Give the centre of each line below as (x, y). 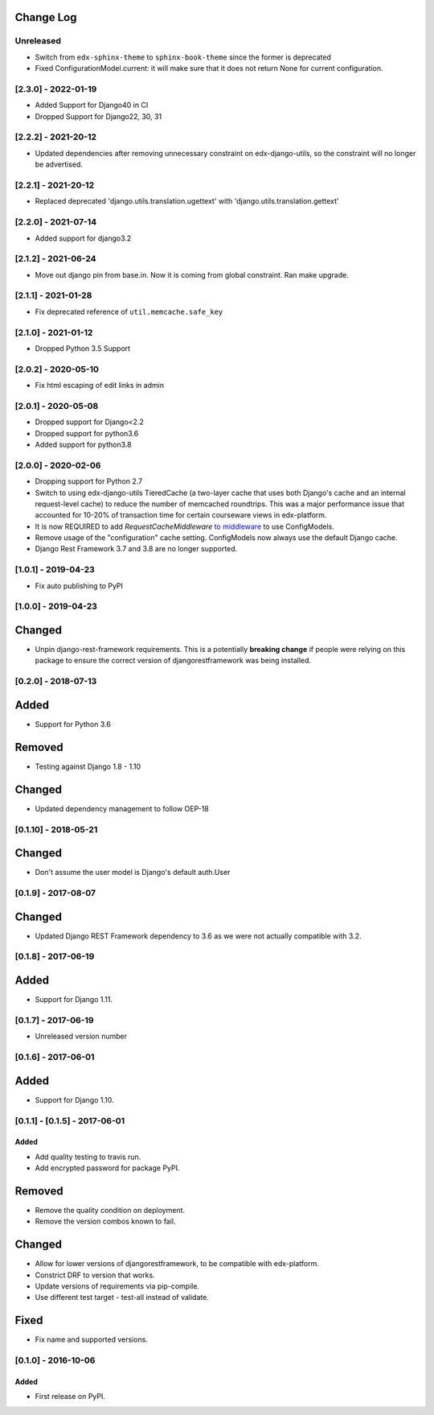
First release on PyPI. (70, 1396)
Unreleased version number (81, 1036)
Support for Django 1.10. (74, 1099)
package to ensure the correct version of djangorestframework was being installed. (173, 661)
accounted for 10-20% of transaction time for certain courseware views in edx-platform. (181, 515)
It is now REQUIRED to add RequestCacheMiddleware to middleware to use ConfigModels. (185, 526)
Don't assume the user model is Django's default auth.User (133, 873)
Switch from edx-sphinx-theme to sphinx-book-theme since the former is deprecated (183, 57)
